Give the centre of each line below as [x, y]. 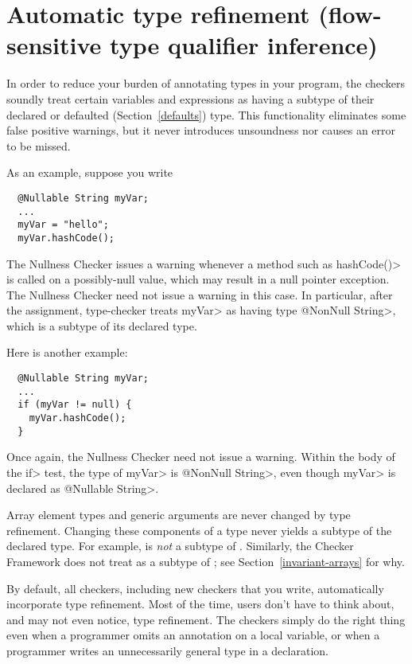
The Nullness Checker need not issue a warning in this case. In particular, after [200, 294]
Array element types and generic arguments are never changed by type [179, 515]
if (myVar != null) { [75, 405]
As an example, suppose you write [90, 172]
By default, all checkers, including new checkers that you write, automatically [195, 588]
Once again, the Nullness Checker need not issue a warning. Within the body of [201, 457]
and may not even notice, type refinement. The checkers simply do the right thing [206, 619]
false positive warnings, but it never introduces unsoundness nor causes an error [201, 130]
